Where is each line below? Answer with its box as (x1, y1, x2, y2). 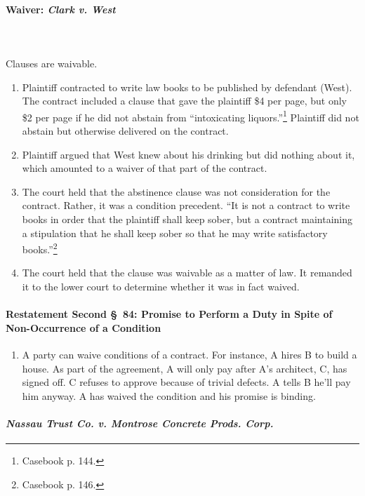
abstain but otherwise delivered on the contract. (22, 123, 229, 138)
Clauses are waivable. (6, 55, 98, 70)
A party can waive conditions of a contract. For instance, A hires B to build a (22, 347, 357, 361)
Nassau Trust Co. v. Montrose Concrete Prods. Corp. (6, 415, 274, 430)
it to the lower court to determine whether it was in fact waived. (22, 279, 300, 294)
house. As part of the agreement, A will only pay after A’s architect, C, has (22, 361, 347, 375)
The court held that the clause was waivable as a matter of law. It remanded (22, 265, 352, 280)
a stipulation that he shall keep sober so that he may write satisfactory (22, 225, 328, 240)
